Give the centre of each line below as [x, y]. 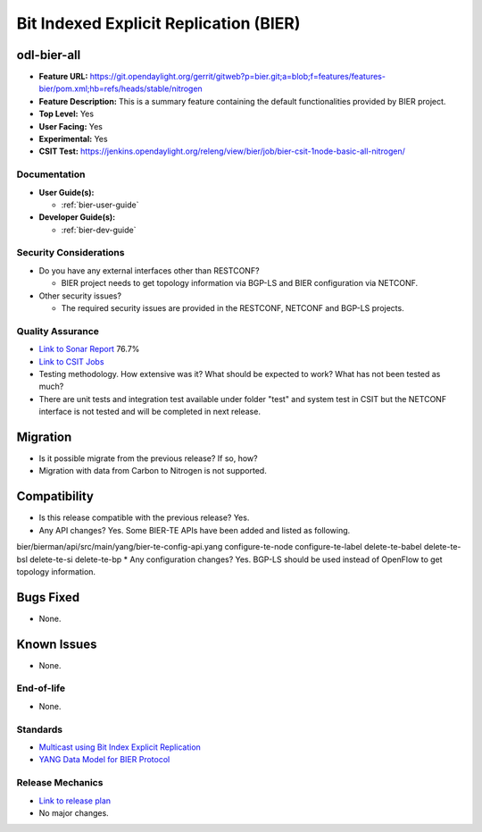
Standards [40, 729]
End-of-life [41, 688]
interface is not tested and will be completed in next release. [150, 412]
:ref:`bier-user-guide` [100, 205]
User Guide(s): [66, 192]
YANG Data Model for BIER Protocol [104, 760]
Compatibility [55, 496]
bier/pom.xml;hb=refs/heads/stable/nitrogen [120, 88]
